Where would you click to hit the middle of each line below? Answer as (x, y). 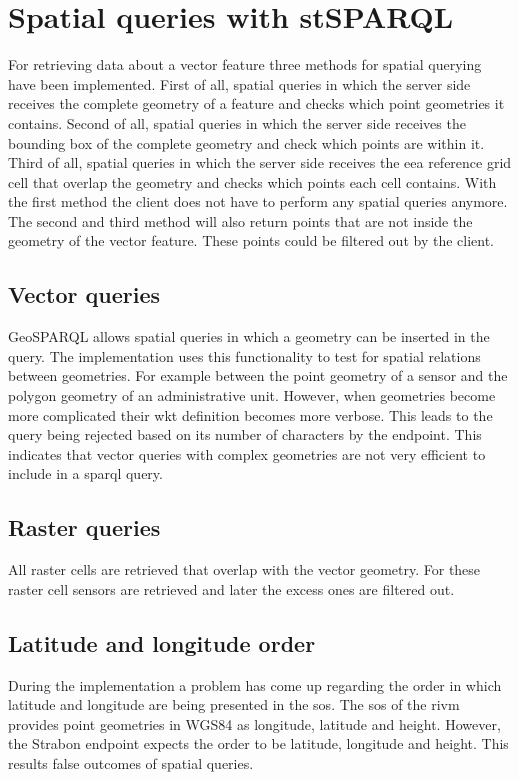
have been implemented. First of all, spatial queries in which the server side (239, 83)
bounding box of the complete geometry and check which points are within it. (246, 142)
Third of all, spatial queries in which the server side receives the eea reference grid (260, 162)
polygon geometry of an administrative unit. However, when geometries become (252, 395)
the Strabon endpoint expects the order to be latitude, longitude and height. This (258, 743)
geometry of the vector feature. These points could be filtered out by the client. (251, 240)
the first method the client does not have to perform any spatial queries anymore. (258, 201)
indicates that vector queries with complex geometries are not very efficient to (247, 453)
